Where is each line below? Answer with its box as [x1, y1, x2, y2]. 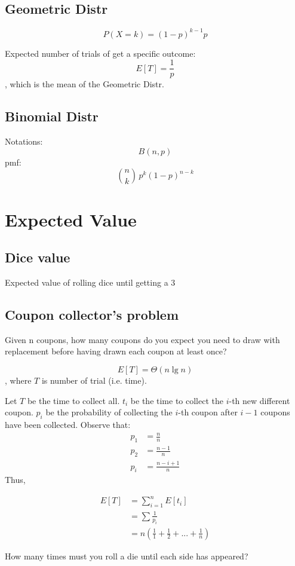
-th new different [229, 394, 290, 406]
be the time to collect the [130, 394, 223, 406]
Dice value [5, 248, 70, 267]
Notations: [5, 135, 43, 148]
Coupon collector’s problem [5, 305, 179, 323]
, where [5, 374, 32, 386]
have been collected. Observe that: [5, 418, 131, 430]
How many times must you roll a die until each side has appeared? [5, 549, 248, 562]
